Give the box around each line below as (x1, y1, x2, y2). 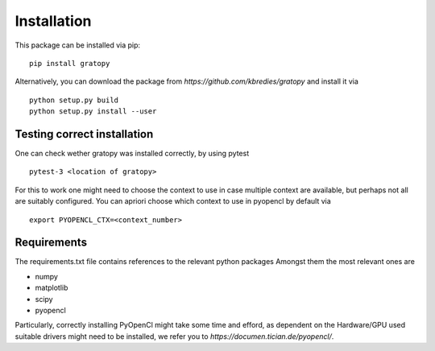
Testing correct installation (14, 127, 154, 141)
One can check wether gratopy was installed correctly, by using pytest (14, 149, 250, 159)
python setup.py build (29, 95, 119, 105)
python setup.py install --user (29, 107, 157, 116)
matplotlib (35, 283, 68, 293)
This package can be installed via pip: (14, 40, 141, 50)
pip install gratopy (29, 59, 110, 68)
